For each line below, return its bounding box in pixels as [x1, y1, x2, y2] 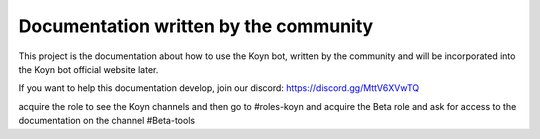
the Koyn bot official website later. [18, 63, 159, 75]
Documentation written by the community [18, 15, 374, 37]
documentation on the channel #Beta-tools [18, 115, 195, 127]
